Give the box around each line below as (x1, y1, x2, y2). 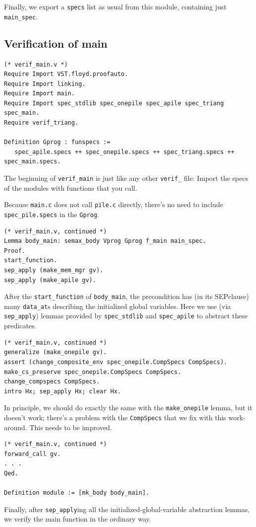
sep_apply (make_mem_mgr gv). (4, 266, 103, 274)
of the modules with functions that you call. (4, 182, 137, 193)
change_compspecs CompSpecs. (4, 378, 100, 385)
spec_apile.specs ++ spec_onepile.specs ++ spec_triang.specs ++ (14, 148, 235, 155)
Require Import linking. (4, 80, 86, 87)
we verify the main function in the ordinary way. (4, 514, 151, 524)
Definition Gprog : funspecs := (4, 139, 110, 146)
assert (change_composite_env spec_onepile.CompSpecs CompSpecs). (4, 358, 228, 366)
